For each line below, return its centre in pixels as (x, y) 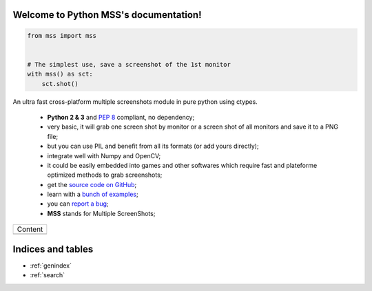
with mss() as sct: (60, 74)
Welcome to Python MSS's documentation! (107, 15)
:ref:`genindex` (51, 266)
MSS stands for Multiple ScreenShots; (101, 213)
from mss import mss (62, 35)
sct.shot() (60, 84)
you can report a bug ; (78, 204)
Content (30, 229)
